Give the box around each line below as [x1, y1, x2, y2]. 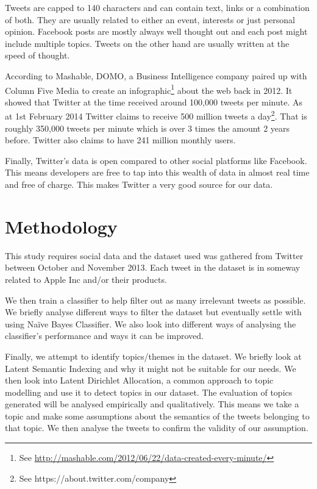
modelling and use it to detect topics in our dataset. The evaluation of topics [5, 385, 293, 398]
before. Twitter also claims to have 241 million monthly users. [5, 134, 236, 146]
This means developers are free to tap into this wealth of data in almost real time [5, 166, 310, 179]
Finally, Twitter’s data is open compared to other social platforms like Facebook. [5, 154, 307, 166]
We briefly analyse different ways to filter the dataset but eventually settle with [5, 305, 302, 318]
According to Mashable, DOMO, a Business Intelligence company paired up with [5, 69, 307, 82]
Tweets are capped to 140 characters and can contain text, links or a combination [5, 1, 310, 13]
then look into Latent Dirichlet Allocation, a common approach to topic [5, 374, 274, 387]
